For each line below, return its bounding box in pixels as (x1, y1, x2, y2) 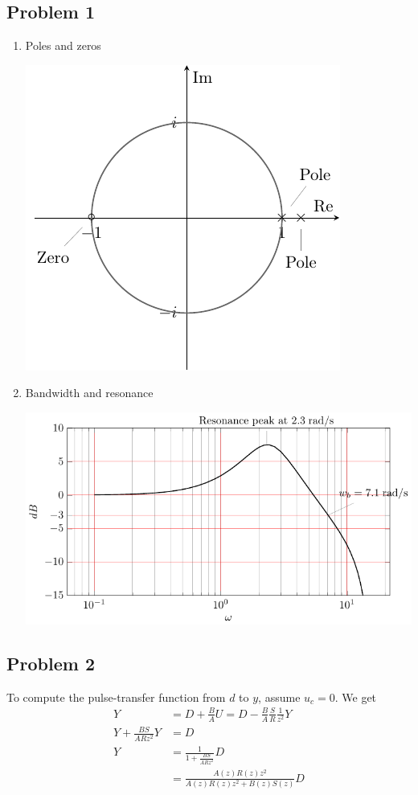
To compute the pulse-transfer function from (6, 688, 226, 705)
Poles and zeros (25, 37, 101, 54)
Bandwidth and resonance (25, 384, 154, 401)
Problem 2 (6, 650, 95, 675)
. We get (334, 688, 377, 705)
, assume (258, 688, 301, 705)
